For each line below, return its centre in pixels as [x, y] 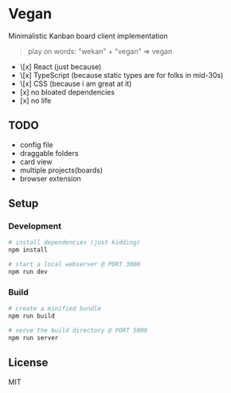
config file [36, 145]
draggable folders [49, 153]
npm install [28, 250]
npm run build [32, 316]
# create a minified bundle [55, 309]
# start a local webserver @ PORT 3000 [74, 265]
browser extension [50, 178]
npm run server [33, 338]
